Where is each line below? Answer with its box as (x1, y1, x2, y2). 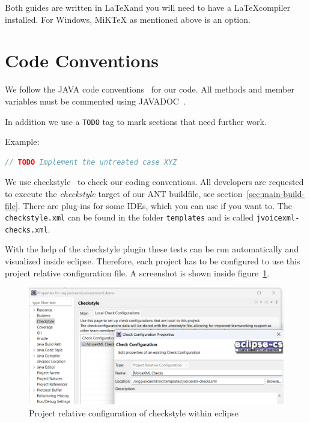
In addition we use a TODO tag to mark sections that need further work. (5, 115, 267, 127)
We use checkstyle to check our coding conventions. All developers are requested (5, 175, 304, 188)
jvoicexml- (256, 214, 300, 223)
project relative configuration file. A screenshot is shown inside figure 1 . (5, 266, 270, 279)
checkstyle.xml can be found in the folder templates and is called (5, 211, 254, 224)
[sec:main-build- (246, 187, 305, 199)
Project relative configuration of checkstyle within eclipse (29, 406, 239, 419)
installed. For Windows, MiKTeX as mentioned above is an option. (5, 13, 251, 25)
